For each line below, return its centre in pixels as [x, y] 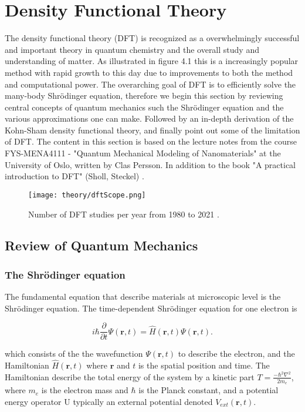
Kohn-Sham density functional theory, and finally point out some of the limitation [152, 130]
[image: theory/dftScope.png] [87, 195]
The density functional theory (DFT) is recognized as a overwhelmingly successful [152, 38]
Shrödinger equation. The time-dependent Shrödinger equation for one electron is [151, 308]
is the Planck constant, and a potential [209, 390]
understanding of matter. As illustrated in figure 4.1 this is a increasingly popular [152, 61]
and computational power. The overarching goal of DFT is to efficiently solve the [150, 84]
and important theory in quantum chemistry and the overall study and [132, 49]
